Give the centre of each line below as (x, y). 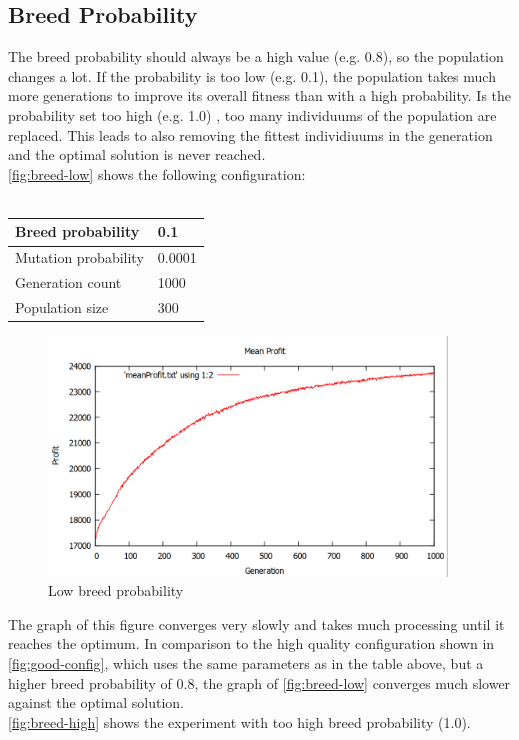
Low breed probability (116, 590)
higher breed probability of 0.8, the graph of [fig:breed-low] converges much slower (259, 682)
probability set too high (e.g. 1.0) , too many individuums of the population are (252, 114)
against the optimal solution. (96, 702)
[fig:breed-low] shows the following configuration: (157, 173)
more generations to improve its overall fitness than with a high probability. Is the (260, 95)
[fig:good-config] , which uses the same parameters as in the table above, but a (246, 663)
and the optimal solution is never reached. (137, 154)
